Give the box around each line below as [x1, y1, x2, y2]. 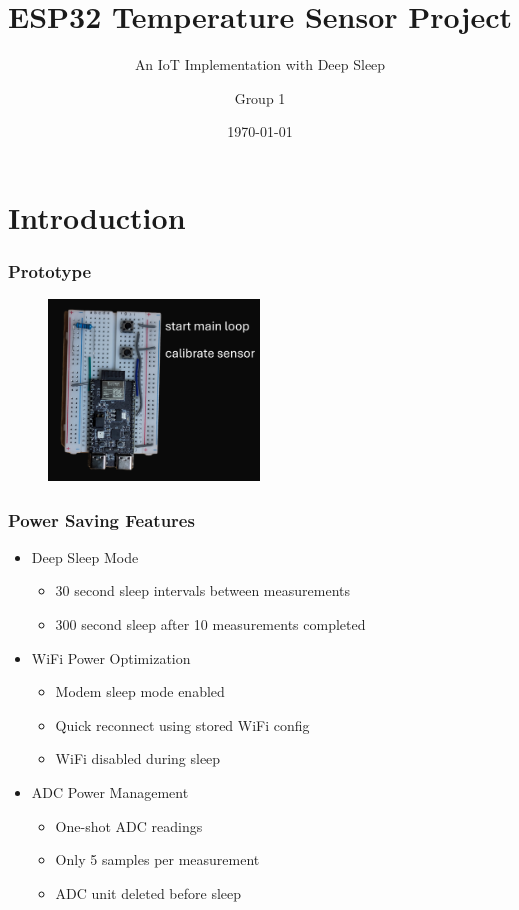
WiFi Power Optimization [31, 647, 191, 668]
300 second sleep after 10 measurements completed [55, 614, 366, 635]
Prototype [8, 259, 92, 284]
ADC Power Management [31, 782, 189, 803]
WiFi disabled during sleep [55, 748, 221, 769]
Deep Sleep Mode [31, 546, 139, 567]
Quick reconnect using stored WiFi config [55, 714, 310, 735]
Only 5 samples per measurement [55, 849, 260, 870]
